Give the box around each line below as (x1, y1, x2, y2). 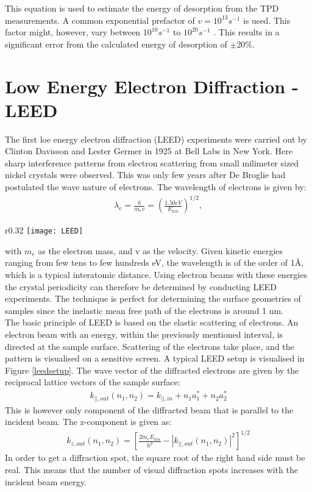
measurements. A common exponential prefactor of (5, 13, 195, 26)
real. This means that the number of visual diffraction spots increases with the (5, 463, 298, 476)
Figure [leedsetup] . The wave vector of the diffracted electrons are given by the (5, 363, 299, 376)
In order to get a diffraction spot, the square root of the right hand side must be (5, 451, 305, 464)
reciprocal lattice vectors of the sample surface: (5, 376, 180, 388)
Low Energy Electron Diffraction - (5, 73, 299, 98)
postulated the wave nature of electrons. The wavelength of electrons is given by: (5, 180, 307, 193)
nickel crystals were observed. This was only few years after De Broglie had (5, 168, 286, 181)
